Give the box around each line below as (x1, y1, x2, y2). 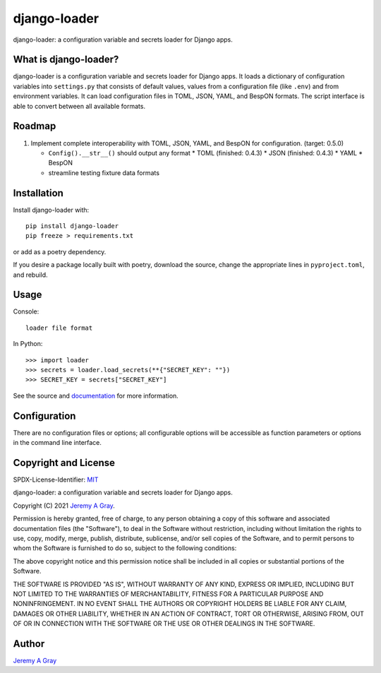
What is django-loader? (13, 54, 119, 66)
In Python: (13, 340, 43, 348)
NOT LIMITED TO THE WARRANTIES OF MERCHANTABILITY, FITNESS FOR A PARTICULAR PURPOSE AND (13, 590, 324, 598)
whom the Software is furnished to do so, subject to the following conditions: (13, 544, 237, 552)
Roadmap (13, 120, 56, 132)
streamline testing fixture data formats (48, 168, 160, 177)
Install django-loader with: (13, 206, 90, 214)
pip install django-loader (25, 222, 119, 230)
